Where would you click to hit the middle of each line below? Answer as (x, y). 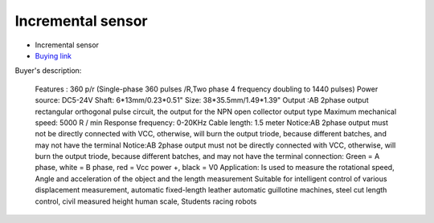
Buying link (53, 55)
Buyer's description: (48, 71)
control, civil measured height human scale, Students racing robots (146, 201)
